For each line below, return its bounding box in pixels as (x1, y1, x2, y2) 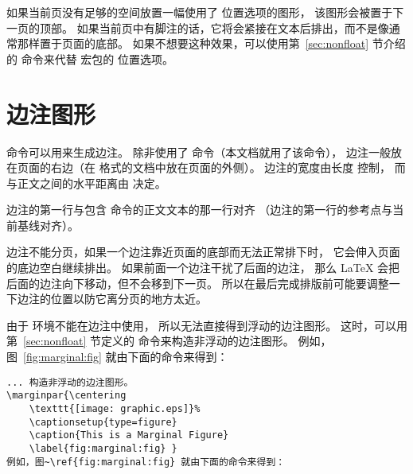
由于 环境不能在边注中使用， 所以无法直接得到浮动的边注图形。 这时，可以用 (6, 317, 407, 333)
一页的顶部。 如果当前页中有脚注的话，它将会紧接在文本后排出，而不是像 (6, 19, 389, 36)
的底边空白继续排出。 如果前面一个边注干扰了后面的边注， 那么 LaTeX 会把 (6, 259, 400, 276)
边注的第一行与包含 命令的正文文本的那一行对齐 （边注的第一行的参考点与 (6, 201, 393, 218)
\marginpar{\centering (6, 390, 127, 402)
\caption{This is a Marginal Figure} (29, 429, 229, 441)
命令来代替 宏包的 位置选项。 (21, 50, 173, 67)
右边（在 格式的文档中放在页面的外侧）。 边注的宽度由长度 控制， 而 (50, 159, 406, 176)
